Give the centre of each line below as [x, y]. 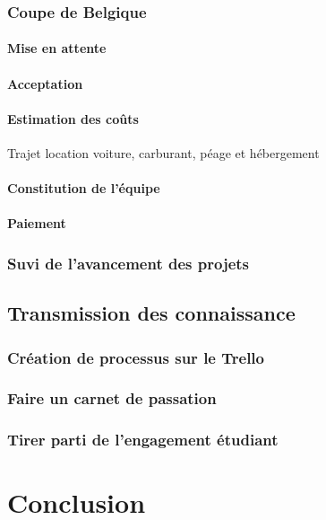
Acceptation [45, 83]
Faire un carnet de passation [112, 398]
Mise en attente [57, 48]
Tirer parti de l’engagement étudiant [143, 440]
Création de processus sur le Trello [136, 357]
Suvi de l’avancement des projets [128, 263]
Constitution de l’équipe [84, 188]
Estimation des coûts [73, 118]
